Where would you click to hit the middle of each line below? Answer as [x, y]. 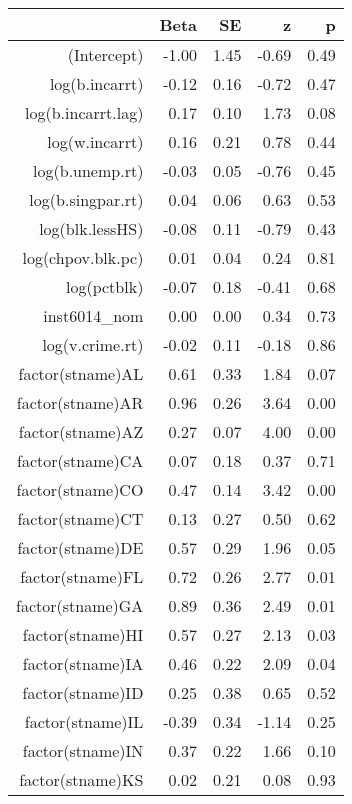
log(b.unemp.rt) [88, 170]
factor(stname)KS [81, 779]
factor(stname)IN [83, 750]
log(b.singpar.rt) [86, 199]
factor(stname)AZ [81, 431]
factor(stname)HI [83, 634]
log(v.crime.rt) [93, 344]
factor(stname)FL [82, 576]
